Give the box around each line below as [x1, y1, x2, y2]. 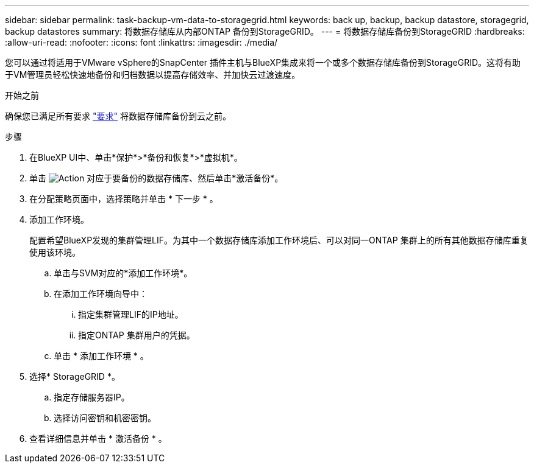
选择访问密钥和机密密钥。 [54, 413, 156, 423]
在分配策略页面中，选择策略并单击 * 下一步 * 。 [29, 194, 218, 204]
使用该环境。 [29, 247, 80, 257]
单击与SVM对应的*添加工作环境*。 [54, 268, 193, 278]
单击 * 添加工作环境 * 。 [54, 351, 149, 361]
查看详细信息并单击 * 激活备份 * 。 [29, 433, 167, 444]
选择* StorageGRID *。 [29, 371, 120, 382]
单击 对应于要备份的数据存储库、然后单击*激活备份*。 [29, 173, 283, 183]
